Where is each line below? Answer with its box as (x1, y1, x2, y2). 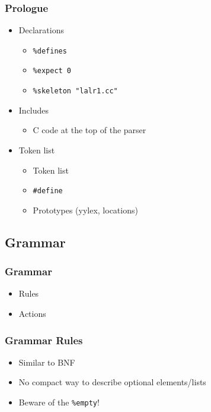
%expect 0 (33, 67, 72, 76)
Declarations (18, 24, 64, 36)
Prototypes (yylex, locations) (33, 203, 138, 216)
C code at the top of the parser (33, 124, 146, 136)
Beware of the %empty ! (18, 396, 100, 408)
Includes (18, 103, 49, 116)
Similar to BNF (18, 356, 75, 368)
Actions (18, 307, 46, 319)
